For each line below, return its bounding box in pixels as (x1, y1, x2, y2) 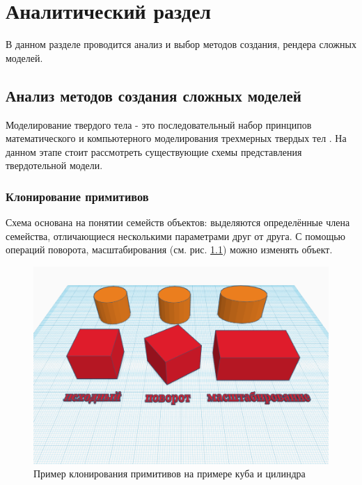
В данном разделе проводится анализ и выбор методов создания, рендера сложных (6, 37, 356, 51)
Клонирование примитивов (6, 187, 149, 205)
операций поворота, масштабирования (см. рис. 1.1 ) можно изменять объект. (6, 242, 333, 257)
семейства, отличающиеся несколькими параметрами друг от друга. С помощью (6, 228, 346, 243)
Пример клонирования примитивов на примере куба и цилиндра (33, 466, 306, 481)
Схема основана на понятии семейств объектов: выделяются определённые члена (6, 215, 350, 230)
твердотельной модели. (6, 158, 103, 173)
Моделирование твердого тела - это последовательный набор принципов (6, 117, 312, 132)
